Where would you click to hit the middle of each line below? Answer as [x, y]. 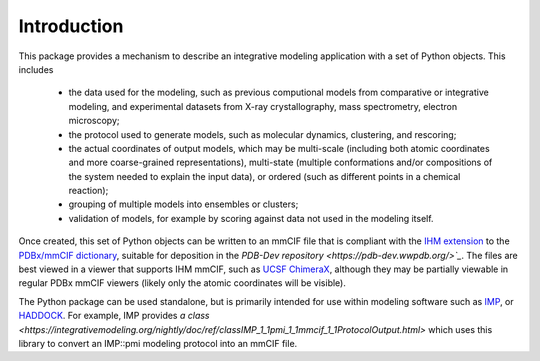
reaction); [88, 191]
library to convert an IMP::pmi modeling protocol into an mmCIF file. [158, 343]
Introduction [71, 26]
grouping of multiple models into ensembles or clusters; [183, 204]
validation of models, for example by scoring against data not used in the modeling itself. [251, 218]
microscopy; [94, 121]
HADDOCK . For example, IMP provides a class [114, 316]
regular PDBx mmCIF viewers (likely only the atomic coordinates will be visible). [182, 283]
